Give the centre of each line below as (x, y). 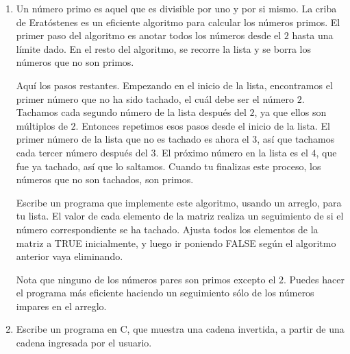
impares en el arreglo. (61, 306)
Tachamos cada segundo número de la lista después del (131, 112)
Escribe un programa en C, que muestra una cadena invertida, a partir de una (180, 329)
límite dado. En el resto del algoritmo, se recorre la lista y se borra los (163, 48)
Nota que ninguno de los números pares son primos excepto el (146, 279)
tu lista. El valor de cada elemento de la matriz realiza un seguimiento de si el (180, 216)
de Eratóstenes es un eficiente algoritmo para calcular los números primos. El (178, 22)
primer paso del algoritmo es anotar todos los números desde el (149, 35)
